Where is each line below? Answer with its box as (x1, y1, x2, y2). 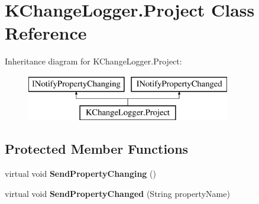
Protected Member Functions (5, 140, 189, 158)
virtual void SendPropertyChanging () (5, 167, 156, 180)
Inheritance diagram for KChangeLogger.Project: (5, 55, 182, 67)
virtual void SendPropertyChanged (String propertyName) (5, 187, 230, 199)
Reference (5, 21, 87, 45)
